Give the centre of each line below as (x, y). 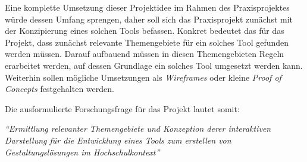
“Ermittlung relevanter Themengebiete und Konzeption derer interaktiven (138, 128)
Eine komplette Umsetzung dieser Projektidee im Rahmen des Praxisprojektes (147, 7)
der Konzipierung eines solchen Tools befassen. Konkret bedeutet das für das (145, 31)
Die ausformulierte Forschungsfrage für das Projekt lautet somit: (122, 108)
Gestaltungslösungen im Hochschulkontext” (82, 152)
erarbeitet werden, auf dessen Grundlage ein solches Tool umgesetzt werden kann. (154, 65)
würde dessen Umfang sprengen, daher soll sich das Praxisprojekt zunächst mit (149, 19)
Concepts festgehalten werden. (59, 89)
